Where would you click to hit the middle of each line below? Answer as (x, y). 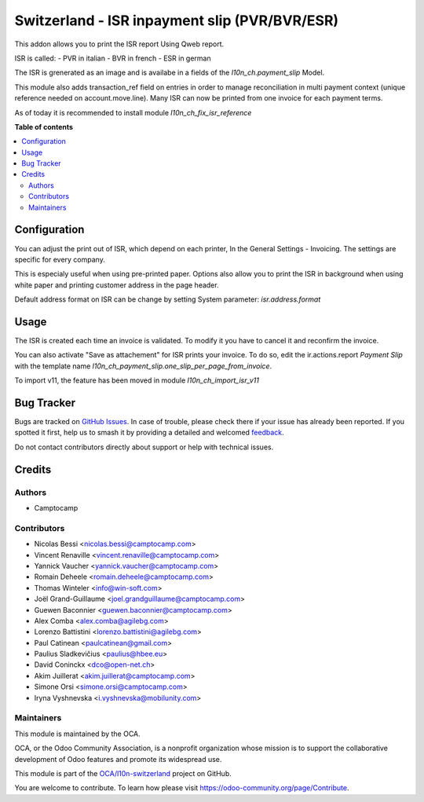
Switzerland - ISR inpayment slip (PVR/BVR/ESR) (177, 20)
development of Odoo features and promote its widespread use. (118, 759)
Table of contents (44, 126)
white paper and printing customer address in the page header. (117, 285)
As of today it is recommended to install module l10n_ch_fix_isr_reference (133, 112)
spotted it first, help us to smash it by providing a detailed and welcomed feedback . (149, 433)
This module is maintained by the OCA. (77, 734)
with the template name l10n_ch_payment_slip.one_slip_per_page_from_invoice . (143, 366)
